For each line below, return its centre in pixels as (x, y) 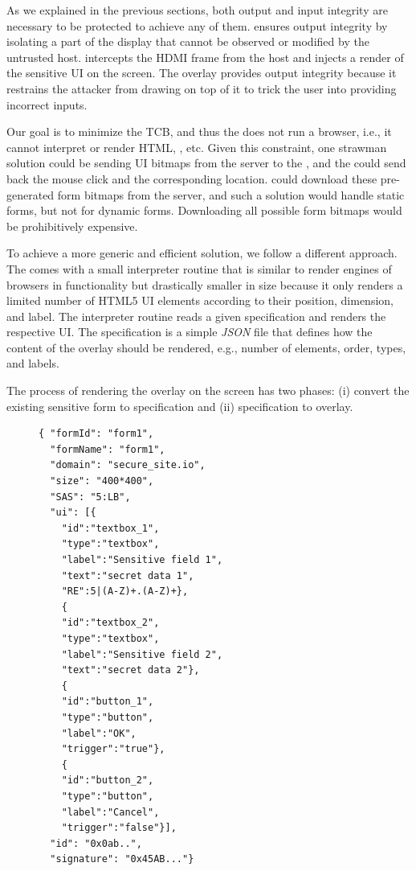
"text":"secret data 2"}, (131, 670)
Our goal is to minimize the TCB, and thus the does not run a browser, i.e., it (199, 131)
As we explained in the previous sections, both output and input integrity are (197, 10)
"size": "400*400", (102, 481)
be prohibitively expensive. (72, 226)
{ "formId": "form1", (96, 434)
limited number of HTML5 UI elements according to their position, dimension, (200, 300)
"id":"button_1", (108, 702)
